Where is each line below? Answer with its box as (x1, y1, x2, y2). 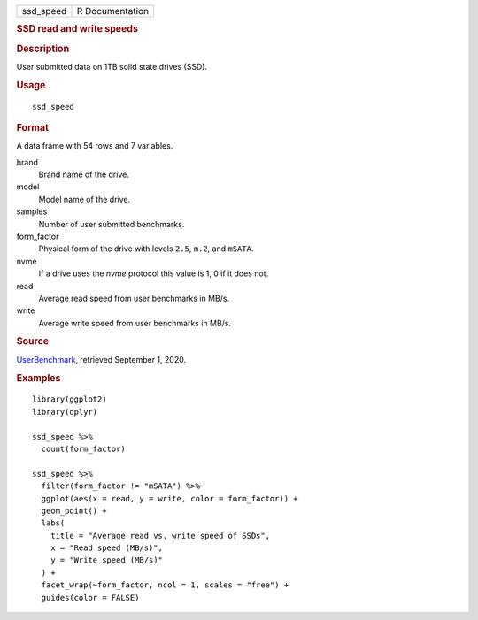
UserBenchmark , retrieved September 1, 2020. (16, 354, 186, 364)
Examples (16, 371, 61, 384)
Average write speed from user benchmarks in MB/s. (38, 318, 232, 328)
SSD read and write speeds (16, 23, 139, 35)
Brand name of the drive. (38, 169, 130, 180)
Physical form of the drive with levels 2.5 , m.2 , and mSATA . (38, 243, 254, 254)
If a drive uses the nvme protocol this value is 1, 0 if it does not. (38, 268, 269, 279)
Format (16, 121, 49, 134)
